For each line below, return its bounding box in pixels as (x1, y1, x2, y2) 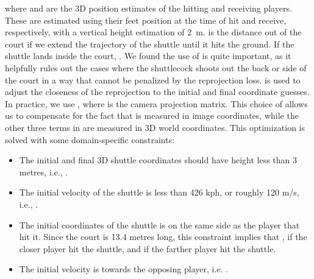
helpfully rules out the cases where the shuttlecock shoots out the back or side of (5, 61, 307, 74)
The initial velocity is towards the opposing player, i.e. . (19, 263, 228, 275)
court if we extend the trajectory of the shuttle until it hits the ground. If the (5, 37, 294, 50)
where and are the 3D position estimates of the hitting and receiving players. (5, 2, 292, 14)
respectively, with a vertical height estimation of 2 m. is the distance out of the (5, 26, 302, 38)
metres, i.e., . (19, 165, 68, 178)
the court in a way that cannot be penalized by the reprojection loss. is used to (5, 73, 301, 86)
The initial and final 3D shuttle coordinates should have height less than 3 (19, 154, 298, 166)
